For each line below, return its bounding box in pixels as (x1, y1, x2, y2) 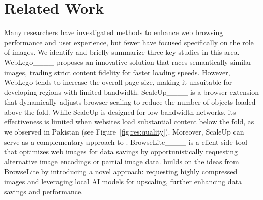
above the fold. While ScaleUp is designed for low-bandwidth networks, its (4, 106, 236, 117)
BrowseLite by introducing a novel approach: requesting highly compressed (4, 166, 238, 177)
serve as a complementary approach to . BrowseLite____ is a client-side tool (4, 136, 248, 147)
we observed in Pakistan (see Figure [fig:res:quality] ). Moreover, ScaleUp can (4, 126, 244, 137)
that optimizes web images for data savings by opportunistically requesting (4, 146, 238, 157)
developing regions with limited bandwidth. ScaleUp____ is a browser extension (4, 86, 259, 97)
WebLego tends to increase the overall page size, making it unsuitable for (4, 77, 232, 87)
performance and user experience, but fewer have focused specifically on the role (4, 37, 254, 47)
